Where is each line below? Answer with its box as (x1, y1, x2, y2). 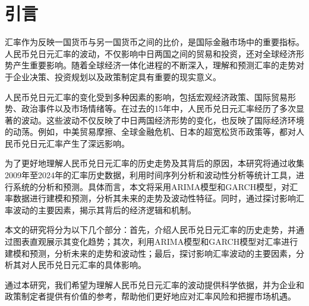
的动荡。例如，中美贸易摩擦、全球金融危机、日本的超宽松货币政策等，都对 (5, 125, 296, 138)
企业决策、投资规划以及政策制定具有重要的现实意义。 (12, 70, 221, 83)
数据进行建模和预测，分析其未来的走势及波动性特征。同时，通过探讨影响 (12, 192, 296, 204)
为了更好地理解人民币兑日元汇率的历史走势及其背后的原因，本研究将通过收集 (5, 157, 304, 169)
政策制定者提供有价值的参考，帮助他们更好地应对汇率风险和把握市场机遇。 (5, 290, 296, 302)
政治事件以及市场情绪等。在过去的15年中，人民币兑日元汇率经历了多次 (21, 102, 296, 115)
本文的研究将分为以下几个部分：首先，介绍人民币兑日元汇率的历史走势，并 (5, 223, 296, 236)
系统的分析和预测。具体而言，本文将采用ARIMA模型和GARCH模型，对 (12, 180, 290, 193)
